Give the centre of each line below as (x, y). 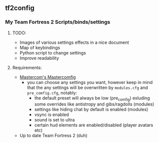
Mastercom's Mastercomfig (48, 77)
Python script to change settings (53, 53)
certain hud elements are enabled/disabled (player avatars (94, 125)
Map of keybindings (40, 47)
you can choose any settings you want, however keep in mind (90, 82)
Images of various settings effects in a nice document (74, 42)
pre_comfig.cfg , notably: (52, 92)
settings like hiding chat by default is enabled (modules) (91, 110)
